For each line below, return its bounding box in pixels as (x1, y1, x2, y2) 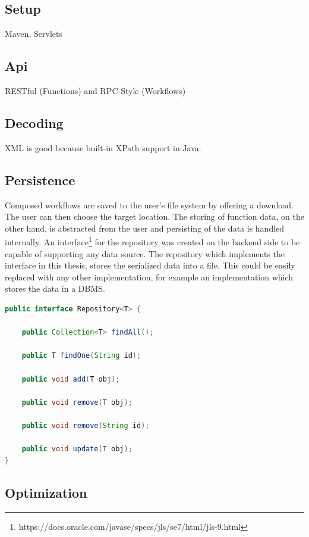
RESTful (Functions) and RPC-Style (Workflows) (5, 85, 186, 96)
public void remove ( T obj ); (21, 398, 133, 407)
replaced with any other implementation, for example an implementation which (5, 270, 294, 283)
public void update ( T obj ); (21, 445, 133, 454)
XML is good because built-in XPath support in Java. (5, 141, 201, 154)
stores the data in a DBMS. (5, 282, 105, 295)
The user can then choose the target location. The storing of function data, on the (5, 210, 304, 223)
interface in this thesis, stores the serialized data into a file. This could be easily (5, 259, 295, 271)
